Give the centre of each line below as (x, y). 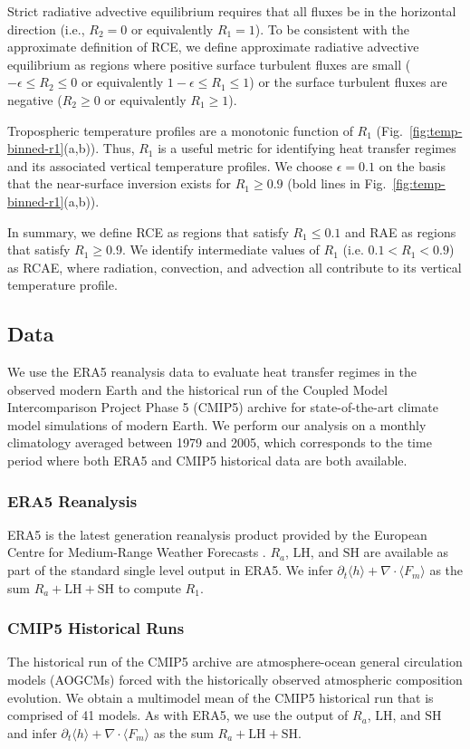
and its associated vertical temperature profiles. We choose (170, 165)
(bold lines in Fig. (337, 183)
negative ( (35, 99)
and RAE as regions (400, 231)
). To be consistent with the (332, 29)
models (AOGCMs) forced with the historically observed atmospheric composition (235, 680)
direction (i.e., (46, 29)
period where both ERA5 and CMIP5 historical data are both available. (207, 461)
